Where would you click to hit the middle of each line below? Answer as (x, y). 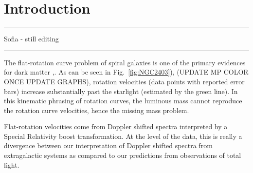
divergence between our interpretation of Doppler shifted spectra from (108, 145)
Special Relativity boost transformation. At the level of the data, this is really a (123, 136)
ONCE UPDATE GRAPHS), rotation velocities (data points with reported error (124, 81)
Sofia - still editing (31, 39)
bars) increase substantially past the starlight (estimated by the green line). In (121, 91)
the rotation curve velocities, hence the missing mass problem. (97, 110)
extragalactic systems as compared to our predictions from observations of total (123, 155)
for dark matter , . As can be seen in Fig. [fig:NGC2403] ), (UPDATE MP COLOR (126, 72)
